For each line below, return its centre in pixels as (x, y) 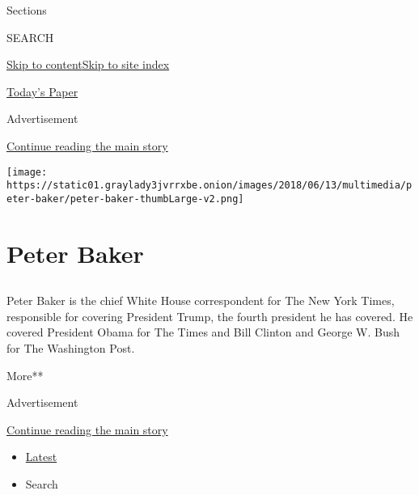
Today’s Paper (42, 91)
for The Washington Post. (71, 348)
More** (25, 375)
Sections (27, 10)
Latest (41, 457)
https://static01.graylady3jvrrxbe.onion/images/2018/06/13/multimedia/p (209, 186)
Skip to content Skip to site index (88, 64)
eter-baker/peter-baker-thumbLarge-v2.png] (125, 199)
